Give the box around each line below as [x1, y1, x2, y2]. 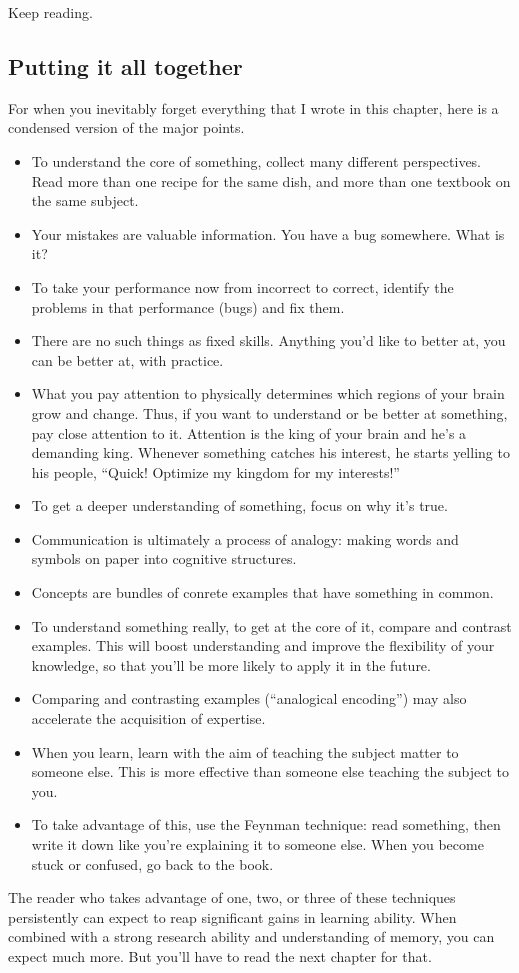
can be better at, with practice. [31, 349, 224, 370]
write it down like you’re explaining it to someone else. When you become [31, 834, 484, 855]
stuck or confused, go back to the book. [31, 853, 274, 874]
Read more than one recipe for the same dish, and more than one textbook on [31, 170, 511, 191]
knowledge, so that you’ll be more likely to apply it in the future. [31, 654, 431, 675]
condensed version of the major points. [8, 117, 245, 138]
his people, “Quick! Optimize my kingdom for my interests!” [31, 461, 400, 482]
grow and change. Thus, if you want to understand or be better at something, [31, 402, 508, 423]
